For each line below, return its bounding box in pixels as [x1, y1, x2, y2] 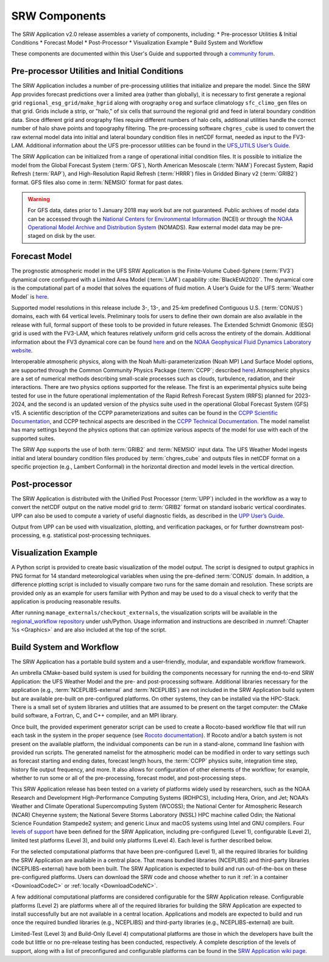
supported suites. [11, 435, 55, 442]
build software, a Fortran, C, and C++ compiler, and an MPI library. [11, 712, 178, 719]
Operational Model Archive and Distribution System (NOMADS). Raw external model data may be [27, 224, 271, 231]
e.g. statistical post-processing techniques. [42, 532, 151, 539]
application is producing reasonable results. [11, 597, 121, 605]
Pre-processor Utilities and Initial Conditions [11, 66, 184, 76]
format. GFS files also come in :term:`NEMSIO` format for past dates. [11, 179, 183, 186]
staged [27, 232, 46, 240]
